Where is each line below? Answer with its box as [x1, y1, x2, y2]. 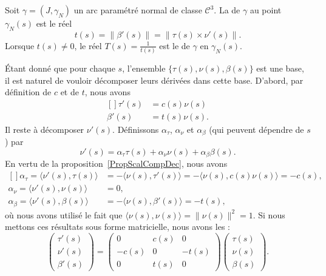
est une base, [256, 62, 304, 75]
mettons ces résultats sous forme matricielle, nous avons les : [5, 220, 230, 233]
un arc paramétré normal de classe [73, 4, 202, 16]
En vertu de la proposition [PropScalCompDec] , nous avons [5, 157, 228, 170]
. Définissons [112, 123, 159, 135]
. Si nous [253, 208, 285, 221]
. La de [214, 4, 240, 16]
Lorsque [5, 39, 35, 52]
